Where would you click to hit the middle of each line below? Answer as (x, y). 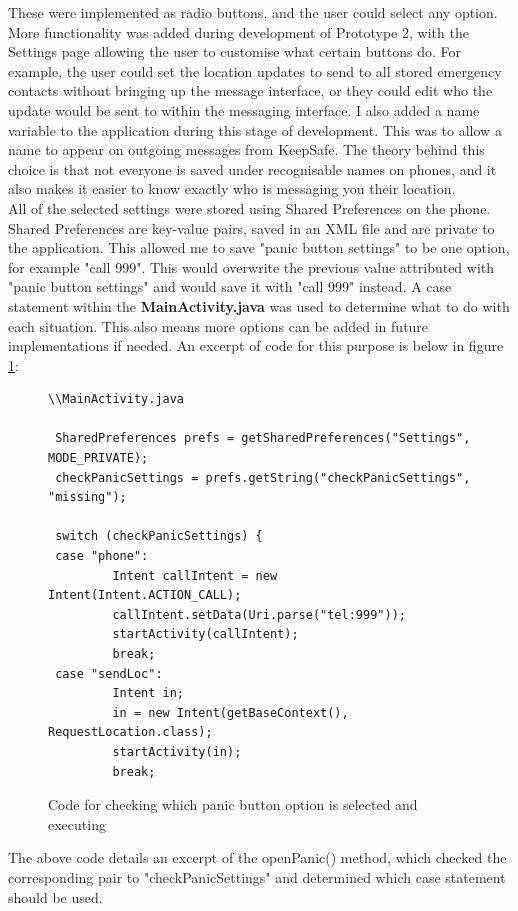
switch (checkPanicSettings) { (159, 536)
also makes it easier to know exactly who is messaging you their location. (232, 188)
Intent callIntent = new (195, 575)
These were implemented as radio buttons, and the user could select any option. (253, 12)
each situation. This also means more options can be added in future (218, 325)
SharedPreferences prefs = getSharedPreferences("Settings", (263, 438)
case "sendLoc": (109, 673)
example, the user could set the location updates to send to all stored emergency (255, 70)
